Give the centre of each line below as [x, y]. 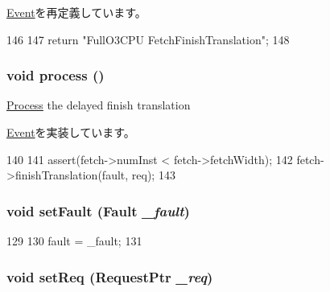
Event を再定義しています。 [76, 12]
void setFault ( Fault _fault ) [98, 210]
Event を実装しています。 [71, 132]
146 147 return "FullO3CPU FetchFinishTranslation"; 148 [148, 39]
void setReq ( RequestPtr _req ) [110, 276]
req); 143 [153, 175]
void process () [56, 75]
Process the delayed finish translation [99, 105]
